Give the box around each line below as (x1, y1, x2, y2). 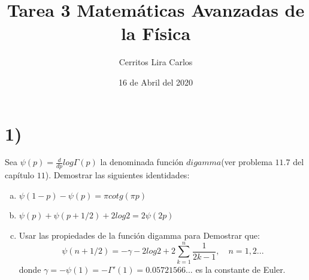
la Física (120, 21, 191, 45)
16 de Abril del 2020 (118, 75, 193, 88)
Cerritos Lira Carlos (119, 56, 193, 68)
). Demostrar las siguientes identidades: (45, 169, 190, 181)
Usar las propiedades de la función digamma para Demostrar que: (19, 229, 260, 242)
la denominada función (100, 156, 184, 168)
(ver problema (221, 156, 272, 168)
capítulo (5, 169, 35, 181)
